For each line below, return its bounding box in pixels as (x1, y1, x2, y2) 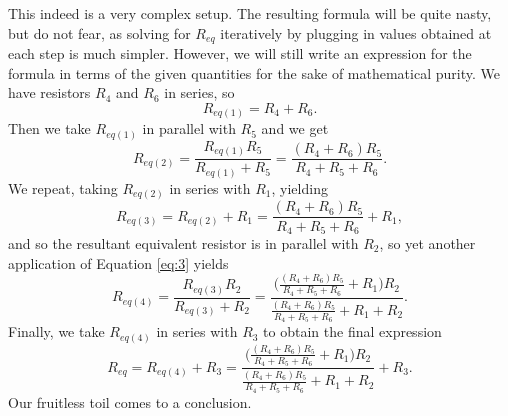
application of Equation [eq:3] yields (8, 252, 229, 273)
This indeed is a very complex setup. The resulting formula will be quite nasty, (8, 3, 492, 23)
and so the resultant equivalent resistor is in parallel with (8, 232, 359, 253)
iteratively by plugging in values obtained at (220, 22, 492, 43)
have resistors (8, 82, 91, 103)
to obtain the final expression (263, 321, 442, 342)
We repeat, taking (8, 177, 118, 198)
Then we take (8, 118, 91, 139)
